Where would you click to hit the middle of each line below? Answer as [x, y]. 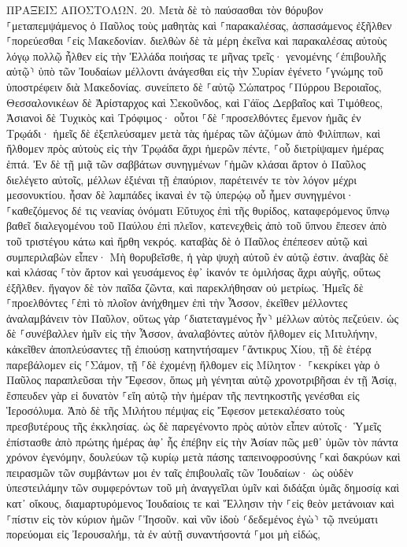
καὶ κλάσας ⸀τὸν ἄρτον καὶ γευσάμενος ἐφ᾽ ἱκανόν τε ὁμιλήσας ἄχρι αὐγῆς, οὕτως [194, 272]
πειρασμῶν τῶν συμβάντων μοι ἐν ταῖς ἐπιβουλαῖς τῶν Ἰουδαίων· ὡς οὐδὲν [180, 472]
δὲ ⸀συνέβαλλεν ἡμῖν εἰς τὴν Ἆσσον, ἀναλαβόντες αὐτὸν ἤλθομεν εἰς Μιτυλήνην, [192, 333]
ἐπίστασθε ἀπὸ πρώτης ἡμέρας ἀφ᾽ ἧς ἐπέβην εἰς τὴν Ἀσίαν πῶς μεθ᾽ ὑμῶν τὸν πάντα [202, 441]
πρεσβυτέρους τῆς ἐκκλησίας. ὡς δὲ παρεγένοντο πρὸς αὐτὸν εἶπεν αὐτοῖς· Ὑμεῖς [194, 426]
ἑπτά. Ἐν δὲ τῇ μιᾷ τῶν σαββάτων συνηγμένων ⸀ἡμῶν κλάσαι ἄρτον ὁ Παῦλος [186, 163]
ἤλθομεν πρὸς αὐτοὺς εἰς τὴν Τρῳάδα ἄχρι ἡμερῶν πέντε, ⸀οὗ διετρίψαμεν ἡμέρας [195, 148]
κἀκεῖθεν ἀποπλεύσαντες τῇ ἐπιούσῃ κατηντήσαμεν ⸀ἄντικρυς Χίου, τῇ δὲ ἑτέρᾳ [189, 349]
